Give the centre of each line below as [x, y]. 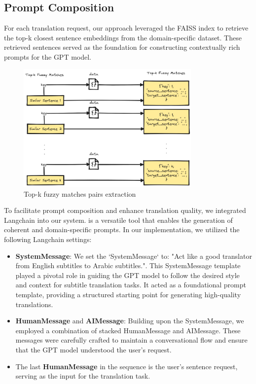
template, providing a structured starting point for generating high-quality [128, 295]
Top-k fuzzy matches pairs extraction [80, 193]
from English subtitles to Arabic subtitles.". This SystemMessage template [128, 265]
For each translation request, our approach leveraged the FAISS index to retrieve [126, 28]
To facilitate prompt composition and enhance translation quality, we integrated [125, 210]
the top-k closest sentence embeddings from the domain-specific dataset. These [123, 37]
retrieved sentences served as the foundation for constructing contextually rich [122, 47]
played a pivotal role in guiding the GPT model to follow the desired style [128, 275]
